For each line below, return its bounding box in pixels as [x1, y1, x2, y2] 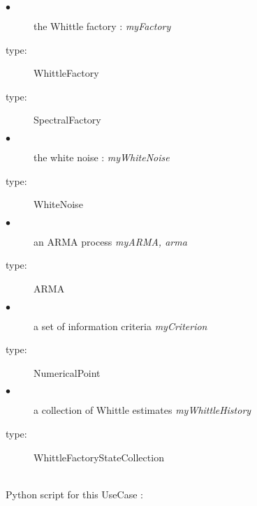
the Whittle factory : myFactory [34, 19, 171, 33]
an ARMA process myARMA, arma [34, 234, 187, 248]
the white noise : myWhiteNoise [34, 149, 170, 164]
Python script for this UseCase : [6, 486, 143, 501]
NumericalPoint [34, 365, 101, 380]
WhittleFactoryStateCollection [34, 449, 164, 464]
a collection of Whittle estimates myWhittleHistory [34, 403, 251, 417]
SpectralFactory [34, 112, 101, 127]
